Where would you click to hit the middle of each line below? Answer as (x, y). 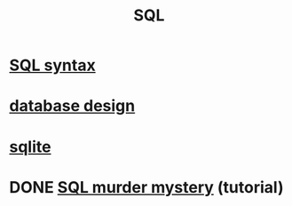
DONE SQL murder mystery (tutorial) (146, 187)
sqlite (30, 147)
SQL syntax (52, 65)
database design (72, 106)
